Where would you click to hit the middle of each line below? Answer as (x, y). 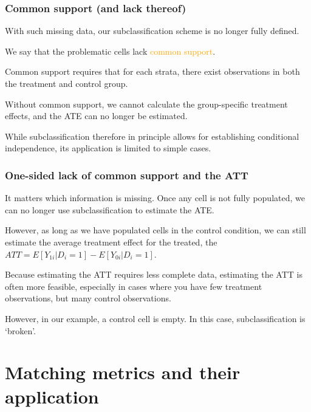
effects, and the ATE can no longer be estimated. (96, 116)
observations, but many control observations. (88, 298)
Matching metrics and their (123, 372)
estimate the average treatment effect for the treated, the (111, 242)
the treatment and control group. (67, 83)
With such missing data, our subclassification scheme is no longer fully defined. (152, 31)
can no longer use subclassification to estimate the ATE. (110, 209)
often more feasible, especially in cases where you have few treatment (134, 286)
